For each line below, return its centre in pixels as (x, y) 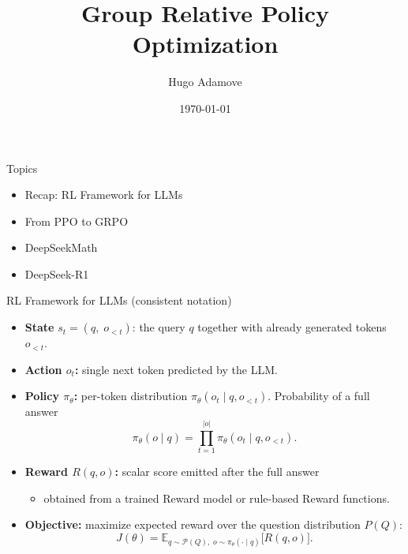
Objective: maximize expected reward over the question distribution (193, 524)
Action (43, 369)
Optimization (205, 44)
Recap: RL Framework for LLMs (104, 195)
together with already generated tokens (292, 327)
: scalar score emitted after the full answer (217, 471)
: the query (159, 327)
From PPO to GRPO (77, 221)
